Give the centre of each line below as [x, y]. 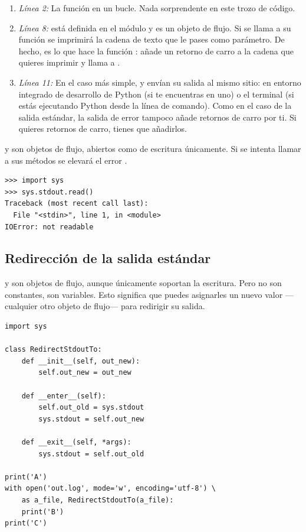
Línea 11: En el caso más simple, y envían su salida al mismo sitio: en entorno [160, 82]
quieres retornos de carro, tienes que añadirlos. [103, 129]
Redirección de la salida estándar [108, 258]
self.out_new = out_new [85, 373]
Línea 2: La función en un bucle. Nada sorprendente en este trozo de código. [157, 8]
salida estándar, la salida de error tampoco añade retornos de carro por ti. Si [157, 117]
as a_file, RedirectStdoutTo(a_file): [98, 500]
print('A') [26, 477]
